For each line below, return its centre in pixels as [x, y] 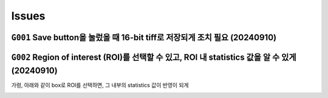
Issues [28, 16]
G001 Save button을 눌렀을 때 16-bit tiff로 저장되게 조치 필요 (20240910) [144, 37]
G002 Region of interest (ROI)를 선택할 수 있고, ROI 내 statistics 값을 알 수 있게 [154, 57]
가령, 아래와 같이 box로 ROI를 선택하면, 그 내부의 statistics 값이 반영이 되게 [100, 85]
